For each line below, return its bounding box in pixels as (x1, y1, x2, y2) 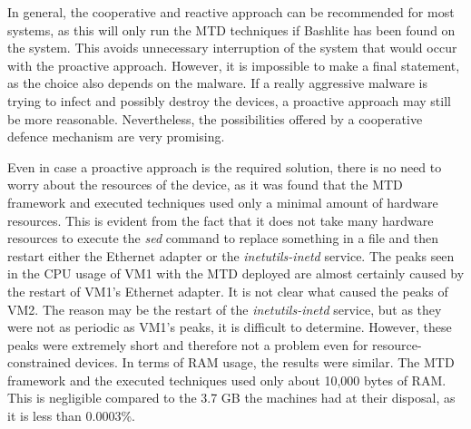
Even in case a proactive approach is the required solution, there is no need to (7, 157, 442, 176)
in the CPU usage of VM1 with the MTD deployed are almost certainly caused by (7, 264, 465, 283)
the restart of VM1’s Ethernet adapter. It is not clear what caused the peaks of (7, 281, 448, 300)
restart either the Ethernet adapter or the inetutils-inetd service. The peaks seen (7, 246, 455, 265)
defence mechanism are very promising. (7, 127, 225, 146)
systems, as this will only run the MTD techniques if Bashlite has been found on (7, 20, 456, 39)
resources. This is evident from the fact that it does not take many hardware (7, 210, 434, 229)
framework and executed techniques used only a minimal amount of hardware (7, 192, 438, 211)
